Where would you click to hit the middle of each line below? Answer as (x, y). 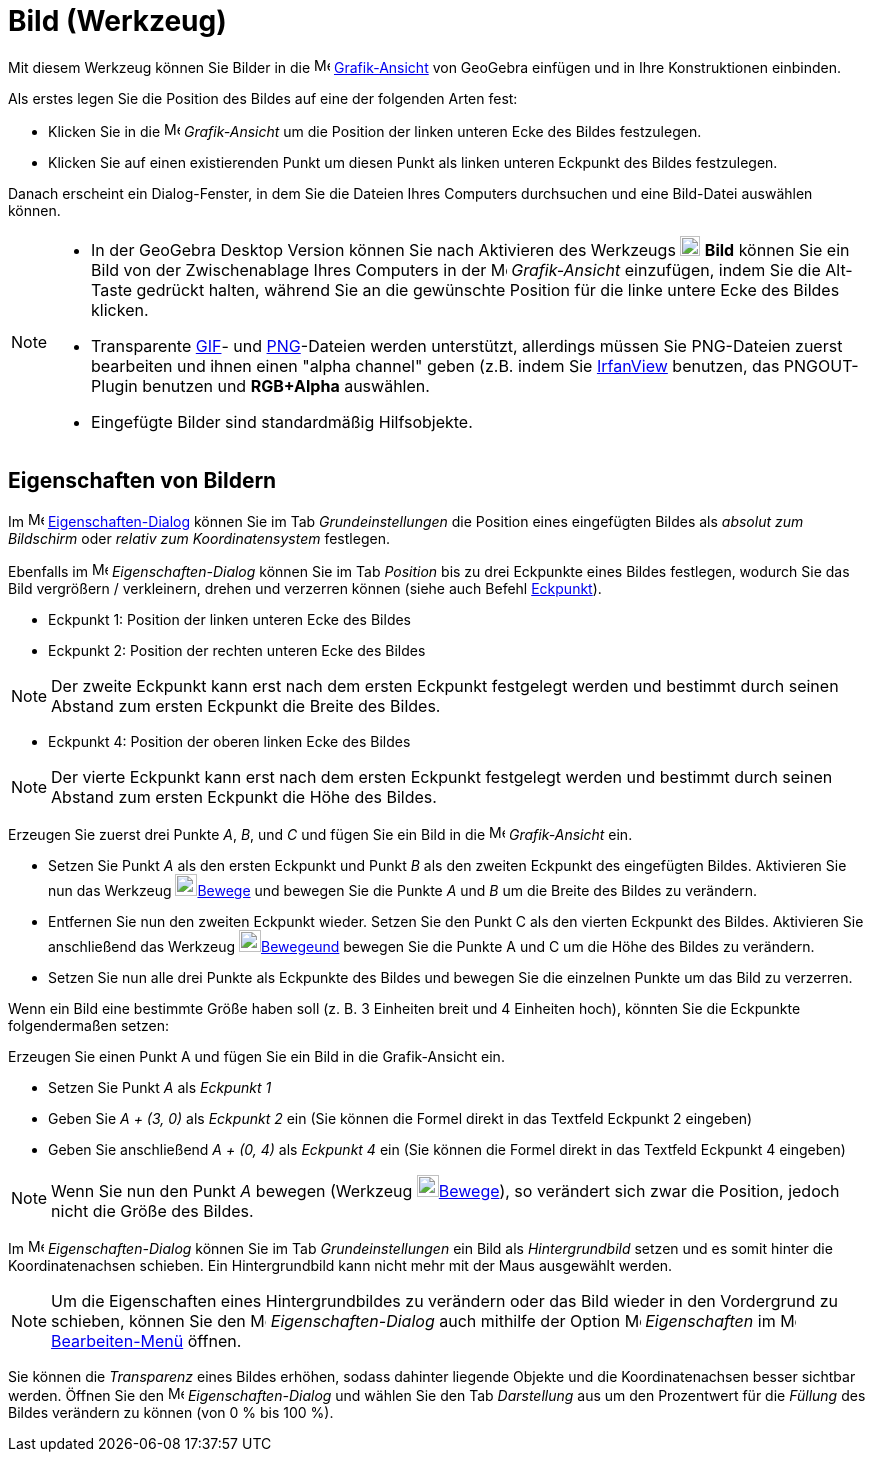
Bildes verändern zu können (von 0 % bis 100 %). (171, 1412)
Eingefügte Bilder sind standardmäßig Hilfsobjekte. (282, 421)
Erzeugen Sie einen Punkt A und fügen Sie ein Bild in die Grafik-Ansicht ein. (256, 1056)
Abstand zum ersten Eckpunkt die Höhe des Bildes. (244, 796)
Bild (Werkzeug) (117, 21)
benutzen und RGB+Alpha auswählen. (286, 385)
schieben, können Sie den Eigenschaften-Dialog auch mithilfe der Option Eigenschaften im (413, 1320)
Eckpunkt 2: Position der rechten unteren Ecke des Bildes (237, 650)
